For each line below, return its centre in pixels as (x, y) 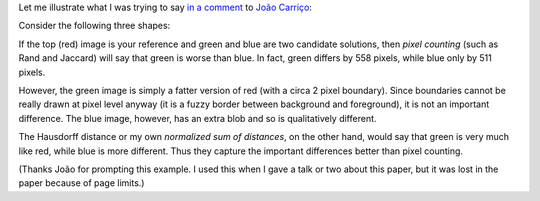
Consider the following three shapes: (94, 26)
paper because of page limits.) (81, 183)
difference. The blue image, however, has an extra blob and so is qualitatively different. (197, 118)
